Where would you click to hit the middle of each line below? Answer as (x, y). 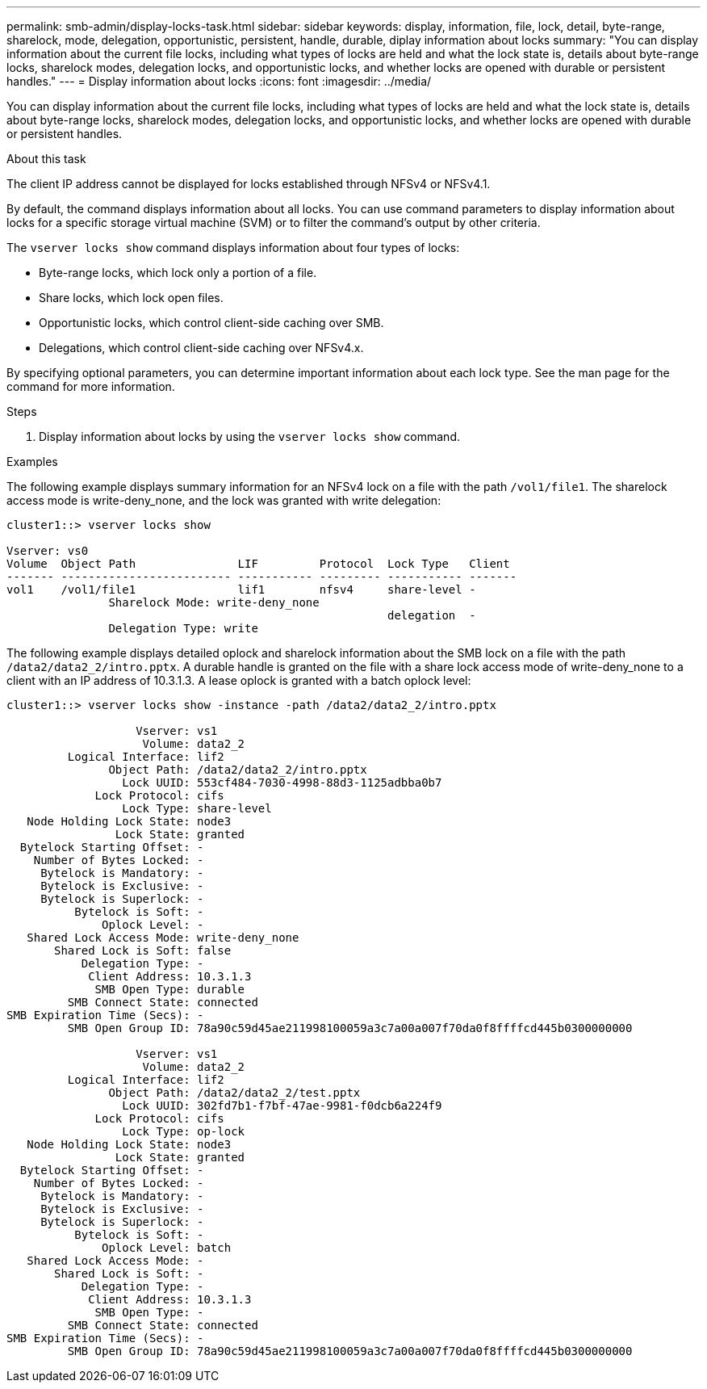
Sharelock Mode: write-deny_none (214, 602)
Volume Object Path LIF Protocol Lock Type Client (258, 564)
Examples (32, 462)
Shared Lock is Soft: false (143, 950)
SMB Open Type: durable (170, 989)
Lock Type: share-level (197, 808)
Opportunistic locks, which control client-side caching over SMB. (211, 323)
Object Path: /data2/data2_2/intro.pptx (238, 770)
